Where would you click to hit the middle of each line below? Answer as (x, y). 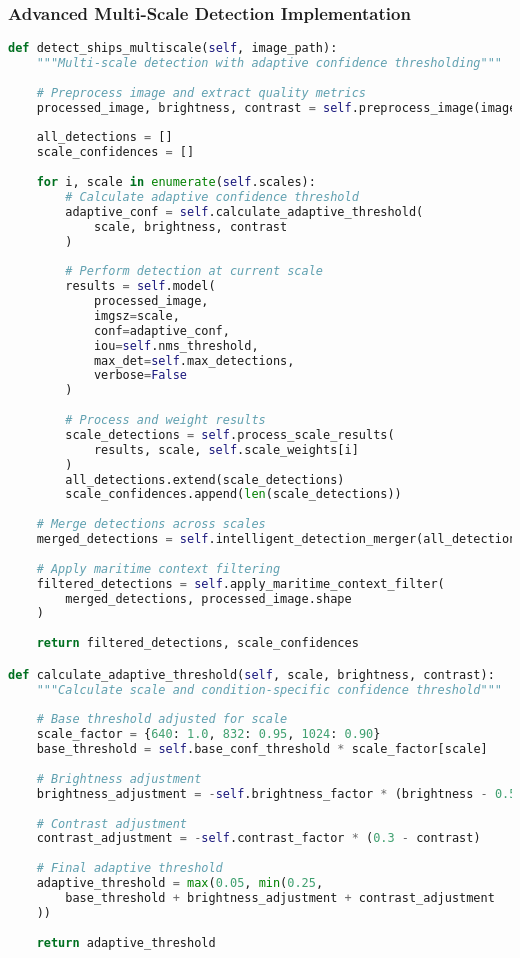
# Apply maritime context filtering (158, 568)
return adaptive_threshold (126, 942)
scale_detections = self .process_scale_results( (230, 434)
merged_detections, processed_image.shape (208, 598)
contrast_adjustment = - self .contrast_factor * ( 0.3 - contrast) (258, 838)
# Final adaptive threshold (129, 868)
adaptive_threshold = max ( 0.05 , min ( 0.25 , (180, 883)
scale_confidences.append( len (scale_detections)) (233, 494)
